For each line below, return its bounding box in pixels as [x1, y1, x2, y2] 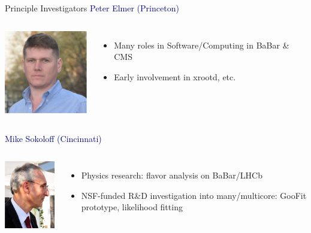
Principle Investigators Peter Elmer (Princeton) [5, 2, 179, 14]
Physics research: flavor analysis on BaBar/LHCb [81, 169, 262, 181]
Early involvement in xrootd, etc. [114, 70, 236, 83]
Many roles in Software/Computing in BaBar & [114, 38, 289, 51]
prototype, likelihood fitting [81, 201, 183, 213]
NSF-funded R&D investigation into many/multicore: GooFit [81, 189, 307, 201]
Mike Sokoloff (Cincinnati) [5, 132, 102, 144]
